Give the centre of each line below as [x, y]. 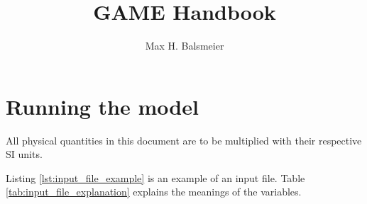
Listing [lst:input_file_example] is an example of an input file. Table [155, 177]
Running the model [102, 106]
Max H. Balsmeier [185, 46]
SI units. [24, 154]
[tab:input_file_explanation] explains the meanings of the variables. [154, 192]
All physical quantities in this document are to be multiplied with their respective [184, 140]
